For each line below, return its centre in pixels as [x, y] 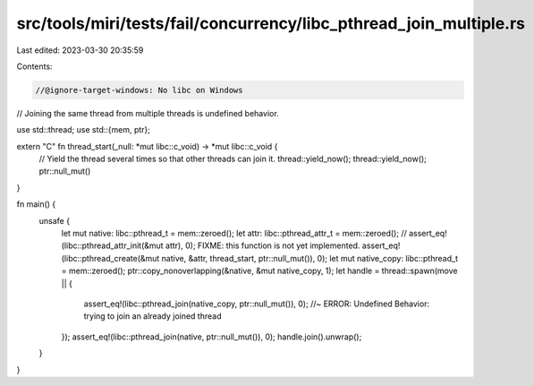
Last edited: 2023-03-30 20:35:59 [80, 50]
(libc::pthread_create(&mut [110, 258]
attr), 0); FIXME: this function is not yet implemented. [263, 245]
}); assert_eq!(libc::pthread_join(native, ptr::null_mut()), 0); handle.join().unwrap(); [212, 337]
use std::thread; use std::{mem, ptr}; [84, 130]
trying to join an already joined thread [153, 316]
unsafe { [55, 220]
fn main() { [36, 204]
